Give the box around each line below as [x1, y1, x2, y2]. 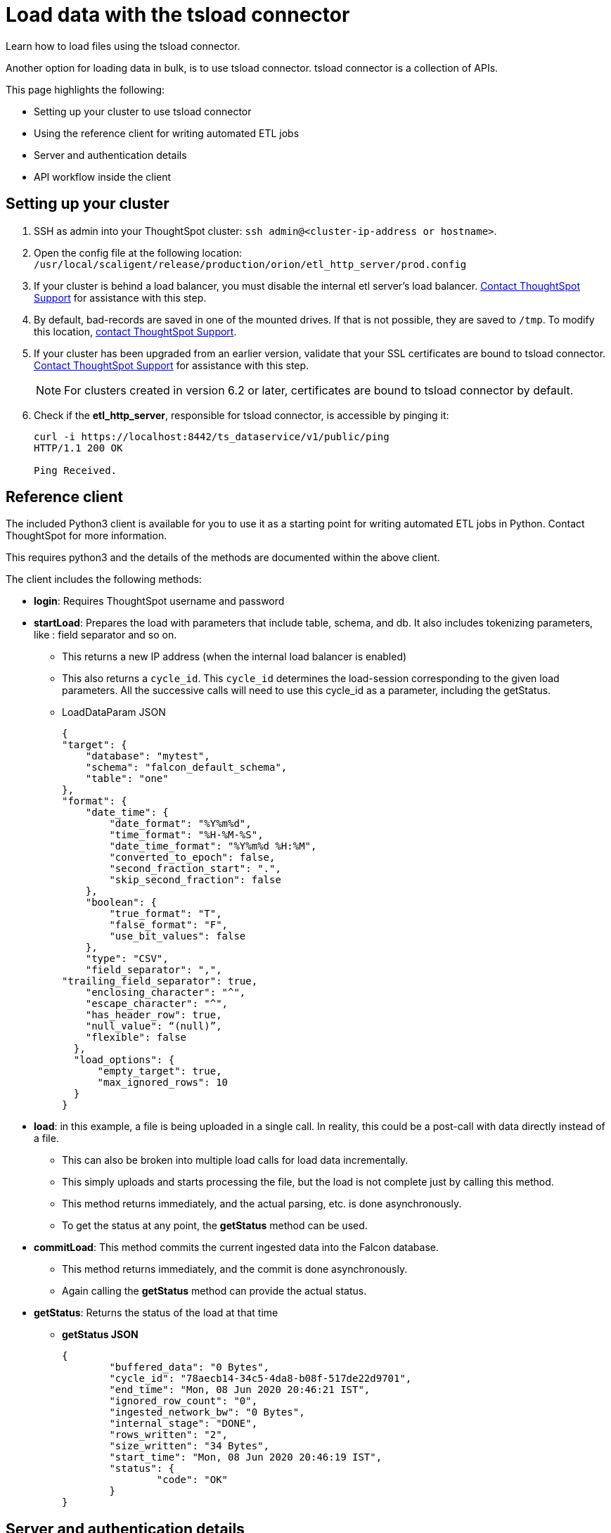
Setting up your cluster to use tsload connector [34, 105, 252, 117]
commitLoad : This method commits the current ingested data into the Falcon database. [34, 1241, 439, 1254]
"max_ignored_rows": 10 [97, 1077, 229, 1089]
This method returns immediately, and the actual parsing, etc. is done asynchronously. [62, 1198, 462, 1210]
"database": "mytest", [85, 750, 210, 762]
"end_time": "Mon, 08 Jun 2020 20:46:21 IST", [109, 1384, 371, 1396]
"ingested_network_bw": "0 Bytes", [109, 1406, 305, 1418]
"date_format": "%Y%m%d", [109, 818, 252, 830]
